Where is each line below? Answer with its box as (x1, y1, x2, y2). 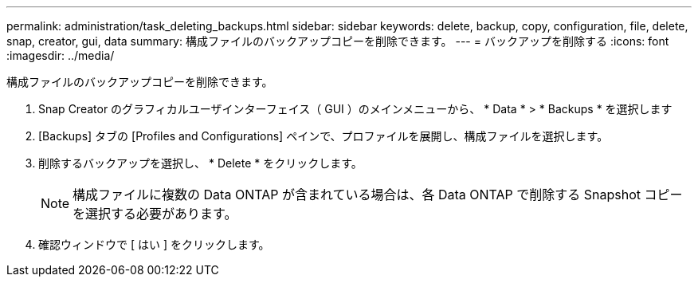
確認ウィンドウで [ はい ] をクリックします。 (38, 238, 270, 251)
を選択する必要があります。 (73, 206, 237, 222)
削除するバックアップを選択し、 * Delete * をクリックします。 (38, 156, 363, 170)
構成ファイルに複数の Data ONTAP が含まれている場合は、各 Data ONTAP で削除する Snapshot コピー (73, 187, 683, 202)
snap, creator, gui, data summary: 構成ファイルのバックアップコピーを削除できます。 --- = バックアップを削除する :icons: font (6, 34, 669, 48)
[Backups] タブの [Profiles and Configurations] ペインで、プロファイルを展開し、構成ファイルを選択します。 (38, 129, 609, 143)
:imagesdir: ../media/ (6, 49, 115, 62)
